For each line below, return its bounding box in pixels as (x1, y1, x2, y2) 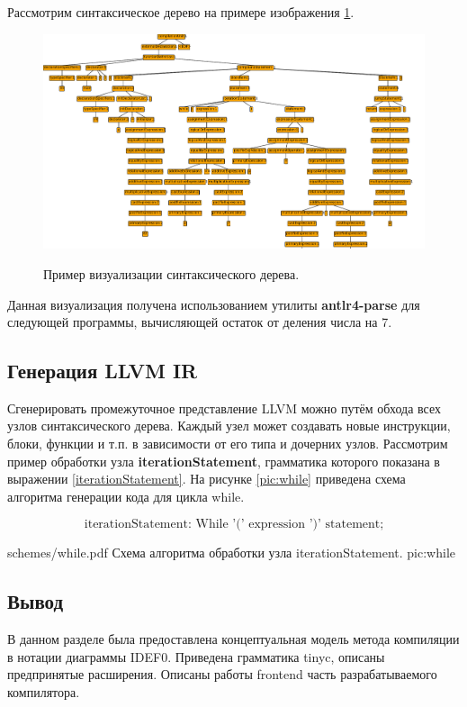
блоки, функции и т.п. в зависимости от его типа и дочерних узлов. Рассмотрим (7, 434, 448, 453)
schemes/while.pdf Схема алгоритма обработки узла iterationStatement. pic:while (7, 543, 456, 562)
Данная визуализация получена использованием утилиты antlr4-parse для (7, 295, 420, 313)
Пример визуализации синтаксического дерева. (43, 264, 300, 283)
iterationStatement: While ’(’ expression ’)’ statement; (84, 518, 384, 531)
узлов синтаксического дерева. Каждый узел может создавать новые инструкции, (7, 416, 451, 435)
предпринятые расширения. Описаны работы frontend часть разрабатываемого (7, 665, 437, 684)
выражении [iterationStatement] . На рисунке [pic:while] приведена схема (7, 469, 406, 488)
